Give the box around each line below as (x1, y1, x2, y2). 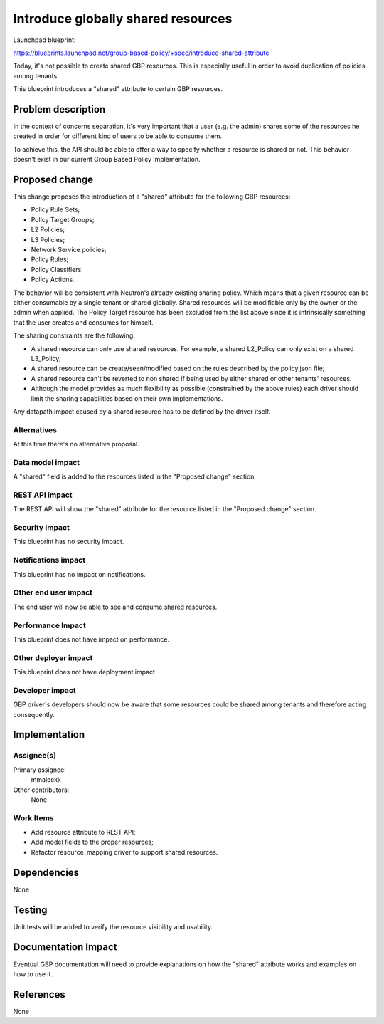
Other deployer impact (13, 652, 93, 662)
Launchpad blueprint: (13, 36, 76, 44)
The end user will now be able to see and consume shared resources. (13, 602, 218, 611)
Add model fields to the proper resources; (31, 837, 154, 847)
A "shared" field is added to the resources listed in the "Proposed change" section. (13, 472, 256, 481)
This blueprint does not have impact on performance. (13, 634, 170, 644)
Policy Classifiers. (31, 265, 83, 273)
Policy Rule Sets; (31, 205, 80, 214)
